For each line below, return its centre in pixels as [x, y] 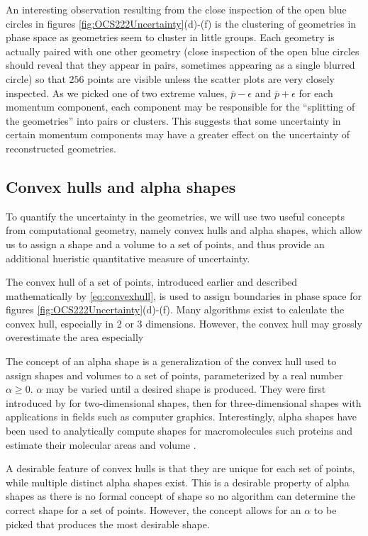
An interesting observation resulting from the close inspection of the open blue [176, 9]
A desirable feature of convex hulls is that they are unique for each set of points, [180, 468]
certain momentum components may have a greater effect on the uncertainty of [178, 134]
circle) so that [36, 78]
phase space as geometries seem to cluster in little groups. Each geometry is [170, 37]
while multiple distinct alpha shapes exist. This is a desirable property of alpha [178, 482]
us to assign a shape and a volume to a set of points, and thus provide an [165, 244]
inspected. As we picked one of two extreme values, [117, 93]
